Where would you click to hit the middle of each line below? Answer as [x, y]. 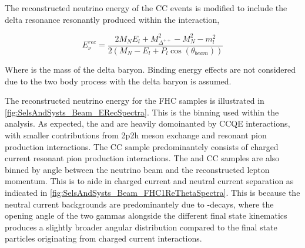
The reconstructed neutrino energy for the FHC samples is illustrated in [135, 101]
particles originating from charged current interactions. [103, 238]
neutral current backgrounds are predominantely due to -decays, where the [139, 204]
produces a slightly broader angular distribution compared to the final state [141, 227]
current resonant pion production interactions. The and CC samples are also [142, 158]
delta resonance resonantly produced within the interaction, [112, 19]
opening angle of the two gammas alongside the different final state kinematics [146, 215]
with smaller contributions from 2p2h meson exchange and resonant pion [136, 135]
